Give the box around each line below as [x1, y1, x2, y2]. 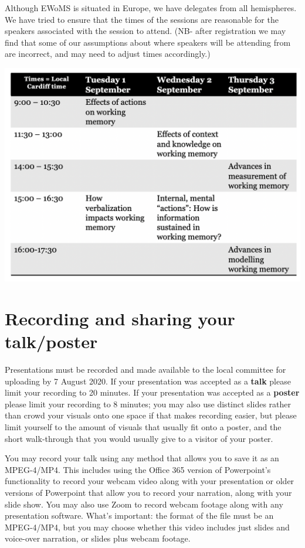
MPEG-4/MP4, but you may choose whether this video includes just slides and [5, 520, 290, 533]
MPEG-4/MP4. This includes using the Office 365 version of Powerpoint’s [5, 463, 271, 475]
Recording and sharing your [5, 306, 235, 330]
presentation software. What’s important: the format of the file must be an [5, 509, 274, 522]
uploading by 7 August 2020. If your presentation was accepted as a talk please [5, 375, 291, 387]
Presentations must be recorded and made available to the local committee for [5, 363, 286, 376]
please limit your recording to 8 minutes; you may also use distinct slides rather [5, 397, 291, 410]
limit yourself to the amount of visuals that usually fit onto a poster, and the [5, 421, 282, 433]
